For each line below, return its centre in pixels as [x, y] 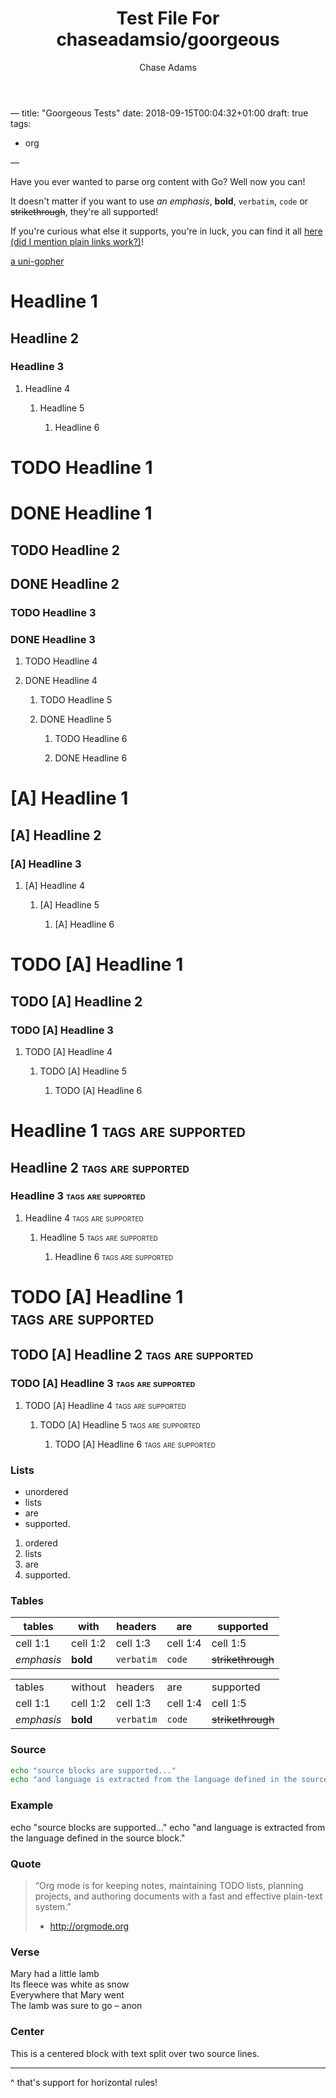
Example [32, 1805]
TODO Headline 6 [91, 739]
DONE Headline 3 [53, 639]
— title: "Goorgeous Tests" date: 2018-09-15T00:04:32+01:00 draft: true [159, 113]
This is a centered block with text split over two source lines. [135, 2053]
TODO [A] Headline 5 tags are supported [120, 1424]
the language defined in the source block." [98, 1838]
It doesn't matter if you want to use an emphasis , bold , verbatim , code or [159, 201]
